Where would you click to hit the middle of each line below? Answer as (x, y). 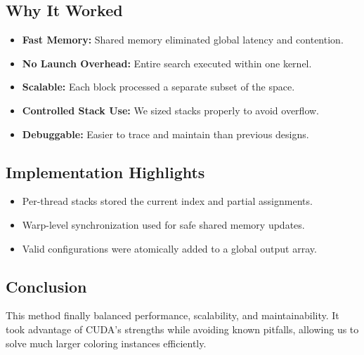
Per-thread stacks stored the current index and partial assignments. (167, 201)
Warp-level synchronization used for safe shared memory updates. (163, 224)
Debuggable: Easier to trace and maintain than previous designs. (165, 134)
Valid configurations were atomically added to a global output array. (169, 248)
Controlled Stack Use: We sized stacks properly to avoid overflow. (171, 110)
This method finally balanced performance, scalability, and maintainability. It (173, 315)
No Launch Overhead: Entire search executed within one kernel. (167, 63)
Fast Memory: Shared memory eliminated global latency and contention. (183, 40)
